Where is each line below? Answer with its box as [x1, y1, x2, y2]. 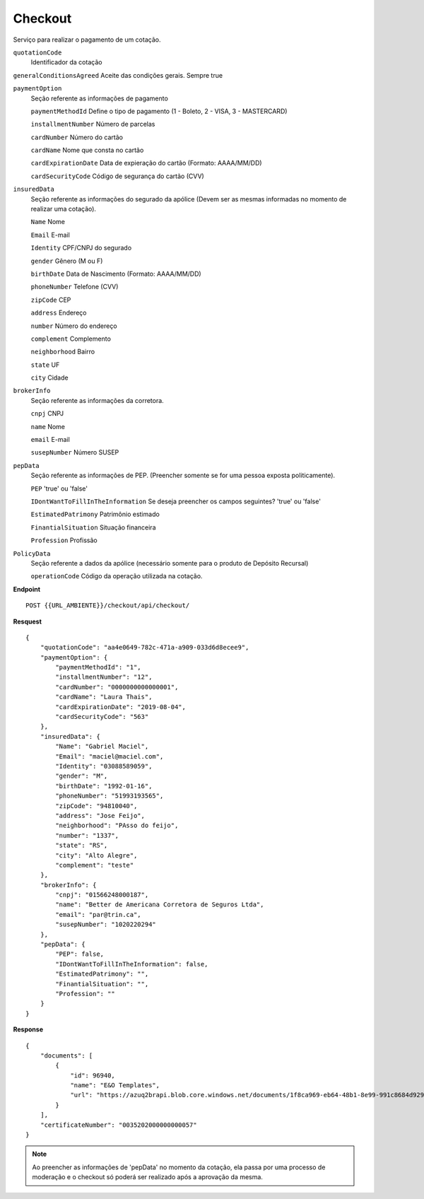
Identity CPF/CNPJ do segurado [30, 244, 132, 252]
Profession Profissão [30, 536, 98, 544]
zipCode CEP [30, 296, 71, 304]
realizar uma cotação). [30, 205, 97, 214]
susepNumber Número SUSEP [30, 448, 119, 457]
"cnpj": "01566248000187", [55, 891, 149, 899]
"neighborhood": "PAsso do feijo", [55, 821, 179, 830]
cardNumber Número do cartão [30, 133, 124, 141]
